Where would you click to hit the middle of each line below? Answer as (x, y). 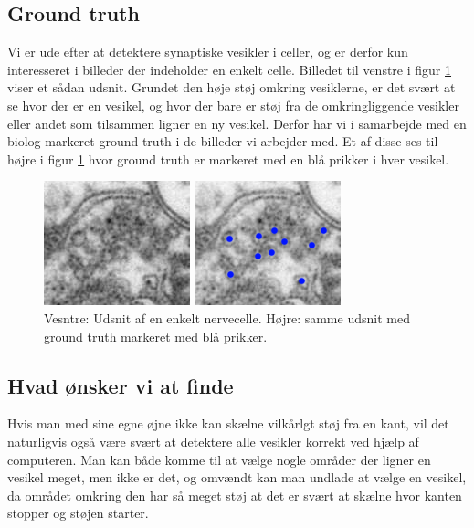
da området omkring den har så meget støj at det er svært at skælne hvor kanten (235, 495)
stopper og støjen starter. (78, 513)
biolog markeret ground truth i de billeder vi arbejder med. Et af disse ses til (223, 141)
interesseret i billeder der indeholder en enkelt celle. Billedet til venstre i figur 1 (230, 69)
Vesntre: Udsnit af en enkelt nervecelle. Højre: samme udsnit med (227, 317)
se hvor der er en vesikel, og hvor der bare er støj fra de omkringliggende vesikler (233, 105)
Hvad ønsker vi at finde (121, 385)
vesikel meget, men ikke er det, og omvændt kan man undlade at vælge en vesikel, (237, 477)
